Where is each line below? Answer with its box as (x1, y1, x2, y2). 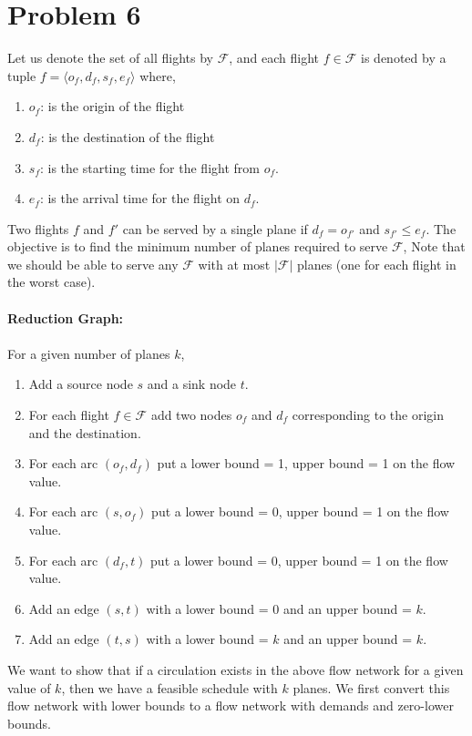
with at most (198, 254, 271, 273)
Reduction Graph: (7, 308, 124, 327)
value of (7, 678, 51, 697)
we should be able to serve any (7, 254, 179, 273)
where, (139, 66, 176, 85)
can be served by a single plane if (122, 219, 308, 238)
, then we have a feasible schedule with (61, 678, 278, 697)
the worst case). (7, 272, 96, 291)
